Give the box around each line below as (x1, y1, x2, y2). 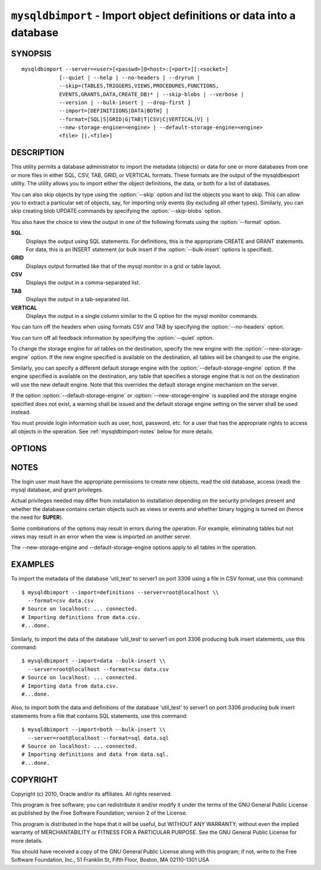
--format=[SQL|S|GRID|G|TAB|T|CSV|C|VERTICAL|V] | (59, 116, 210, 122)
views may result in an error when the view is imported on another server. (11, 532, 191, 540)
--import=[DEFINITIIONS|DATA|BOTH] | (59, 108, 169, 114)
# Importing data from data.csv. (21, 682, 119, 689)
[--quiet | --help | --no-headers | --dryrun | (59, 74, 200, 81)
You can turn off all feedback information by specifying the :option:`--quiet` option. (11, 334, 214, 341)
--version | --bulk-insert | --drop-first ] (59, 99, 191, 106)
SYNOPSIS (11, 48, 52, 59)
